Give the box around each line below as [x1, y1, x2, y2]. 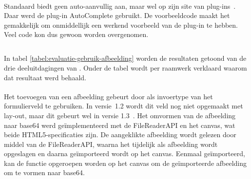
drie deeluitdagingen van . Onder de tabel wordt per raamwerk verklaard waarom [4, 62, 247, 72]
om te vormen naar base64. [4, 167, 85, 178]
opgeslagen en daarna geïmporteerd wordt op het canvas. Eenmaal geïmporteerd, [4, 148, 245, 159]
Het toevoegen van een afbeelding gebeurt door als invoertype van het [4, 91, 213, 101]
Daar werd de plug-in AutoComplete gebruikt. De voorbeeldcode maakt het [4, 10, 230, 20]
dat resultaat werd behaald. [4, 72, 86, 82]
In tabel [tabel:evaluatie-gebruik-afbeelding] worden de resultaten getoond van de [4, 53, 247, 63]
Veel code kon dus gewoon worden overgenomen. [4, 29, 149, 39]
